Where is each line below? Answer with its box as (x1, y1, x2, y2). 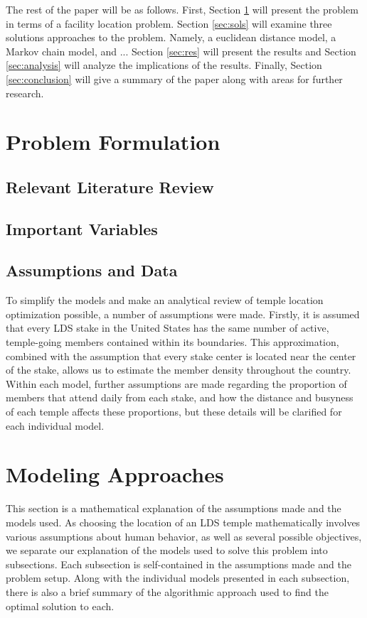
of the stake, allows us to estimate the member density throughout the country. (6, 362, 351, 377)
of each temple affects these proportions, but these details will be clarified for (6, 404, 342, 419)
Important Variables (6, 217, 158, 239)
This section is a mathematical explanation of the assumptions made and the (6, 501, 341, 516)
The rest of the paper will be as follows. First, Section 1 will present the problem (6, 2, 358, 16)
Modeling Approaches (6, 460, 224, 489)
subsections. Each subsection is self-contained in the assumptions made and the (6, 556, 351, 571)
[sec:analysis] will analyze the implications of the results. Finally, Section (6, 58, 322, 72)
